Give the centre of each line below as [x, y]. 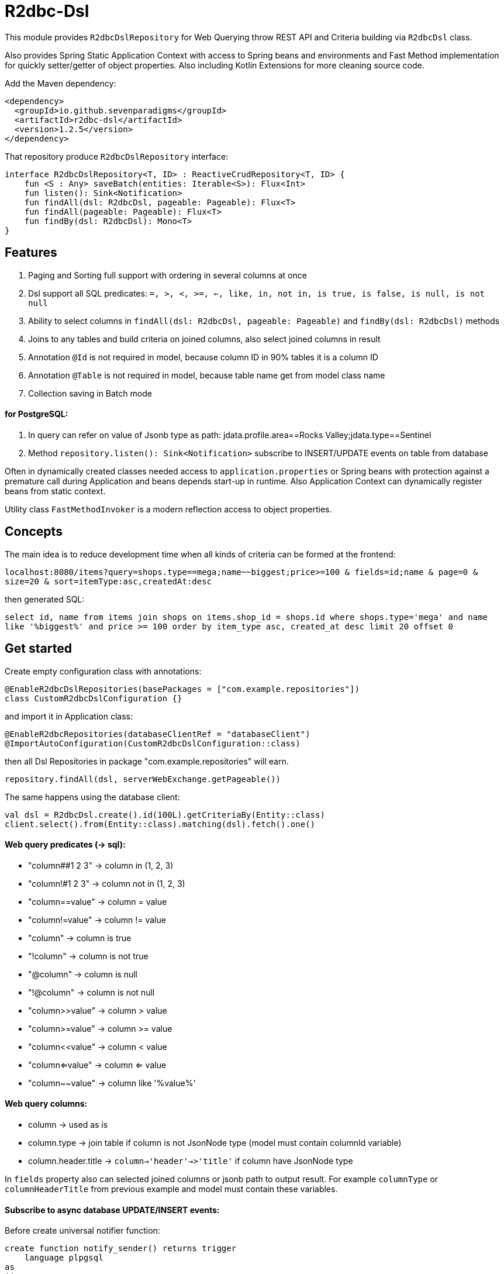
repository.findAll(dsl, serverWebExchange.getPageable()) [143, 779]
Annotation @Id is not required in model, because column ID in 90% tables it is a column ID [203, 357]
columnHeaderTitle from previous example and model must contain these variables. [171, 1189]
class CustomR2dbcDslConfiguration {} [94, 698]
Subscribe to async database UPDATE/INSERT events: [112, 1210]
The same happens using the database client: [92, 797]
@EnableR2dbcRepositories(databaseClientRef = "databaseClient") [158, 734]
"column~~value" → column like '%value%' [112, 1083]
